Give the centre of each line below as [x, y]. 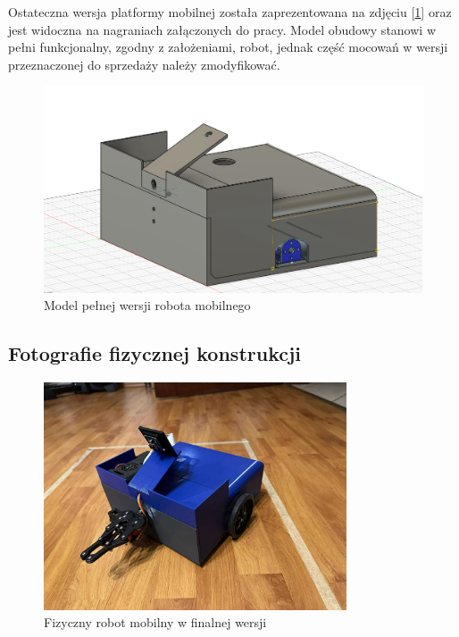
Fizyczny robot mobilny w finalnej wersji [155, 622]
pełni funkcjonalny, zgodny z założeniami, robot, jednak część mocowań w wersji [228, 47]
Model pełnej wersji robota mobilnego [147, 305]
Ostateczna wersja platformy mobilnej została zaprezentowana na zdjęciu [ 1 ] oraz [230, 12]
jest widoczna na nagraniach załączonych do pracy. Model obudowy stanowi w [222, 29]
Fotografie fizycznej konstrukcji [155, 353]
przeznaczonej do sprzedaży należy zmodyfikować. [144, 64]
